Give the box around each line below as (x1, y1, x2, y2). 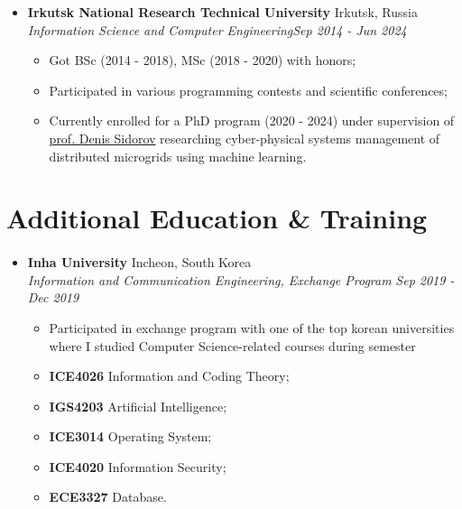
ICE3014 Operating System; (49, 427, 212, 446)
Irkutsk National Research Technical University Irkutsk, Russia (27, 3, 418, 21)
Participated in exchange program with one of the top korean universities (49, 318, 455, 337)
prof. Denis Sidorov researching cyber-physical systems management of (49, 128, 440, 147)
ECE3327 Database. (49, 487, 167, 506)
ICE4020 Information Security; (49, 457, 226, 476)
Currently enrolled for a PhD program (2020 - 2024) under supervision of (49, 111, 455, 130)
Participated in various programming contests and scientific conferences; (49, 80, 448, 99)
